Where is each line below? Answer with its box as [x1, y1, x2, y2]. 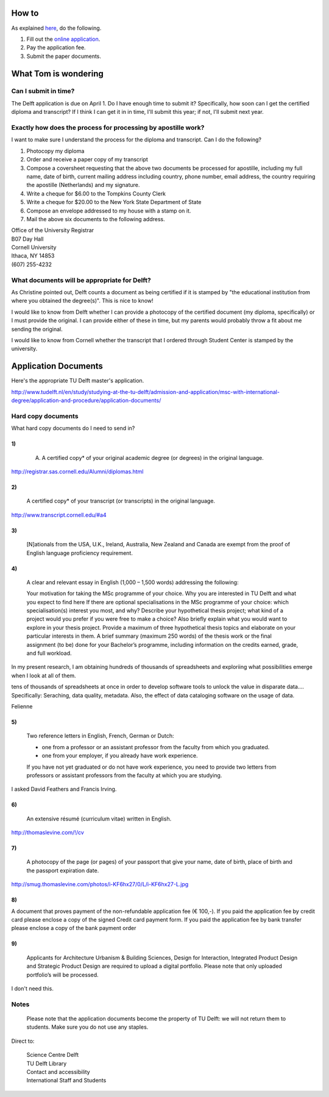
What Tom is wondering [11, 68, 104, 79]
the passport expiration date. [26, 867, 99, 874]
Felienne [11, 702, 33, 710]
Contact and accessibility [26, 1068, 91, 1075]
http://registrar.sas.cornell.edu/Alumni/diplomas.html [11, 468, 144, 475]
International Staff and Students [26, 1077, 107, 1084]
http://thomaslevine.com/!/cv [11, 829, 85, 836]
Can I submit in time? [11, 87, 75, 96]
